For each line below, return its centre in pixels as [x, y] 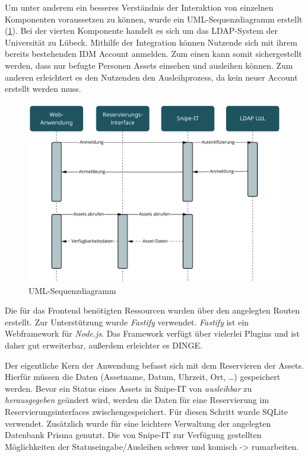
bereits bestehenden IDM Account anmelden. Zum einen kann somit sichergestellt [153, 54]
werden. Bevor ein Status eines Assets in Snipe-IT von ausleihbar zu [128, 388]
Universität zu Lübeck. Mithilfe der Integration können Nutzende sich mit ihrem [151, 42]
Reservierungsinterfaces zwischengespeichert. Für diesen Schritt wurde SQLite [147, 411]
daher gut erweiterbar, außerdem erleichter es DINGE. [104, 345]
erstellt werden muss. [43, 89]
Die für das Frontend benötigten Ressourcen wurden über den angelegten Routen [153, 310]
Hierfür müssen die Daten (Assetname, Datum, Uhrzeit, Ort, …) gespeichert [143, 377]
